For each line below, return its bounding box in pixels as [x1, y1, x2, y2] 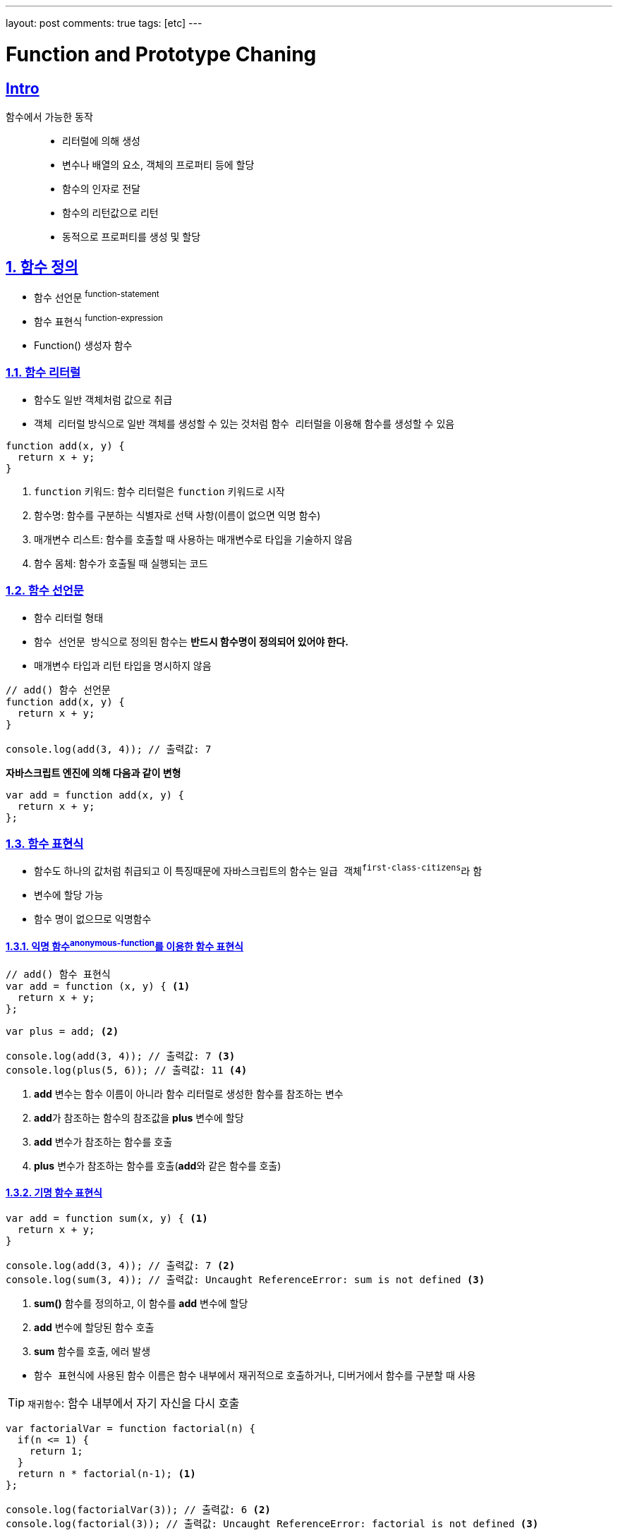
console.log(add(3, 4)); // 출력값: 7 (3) [6, 1050, 236, 1062]
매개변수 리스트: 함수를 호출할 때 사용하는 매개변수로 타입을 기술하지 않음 [34, 533, 353, 545]
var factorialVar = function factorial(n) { [6, 1423, 256, 1435]
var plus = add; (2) [6, 1025, 119, 1037]
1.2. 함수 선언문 [6, 583, 84, 598]
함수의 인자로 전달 [62, 182, 140, 195]
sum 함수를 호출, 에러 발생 [34, 1345, 151, 1358]
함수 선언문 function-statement [34, 289, 159, 303]
